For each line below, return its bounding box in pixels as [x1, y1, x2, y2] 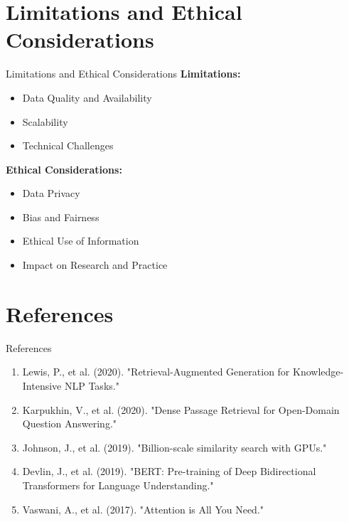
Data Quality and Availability [22, 90, 152, 105]
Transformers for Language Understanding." [22, 477, 214, 492]
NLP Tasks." [64, 378, 119, 393]
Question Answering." [22, 416, 117, 431]
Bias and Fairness [22, 209, 100, 224]
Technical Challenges [22, 138, 114, 153]
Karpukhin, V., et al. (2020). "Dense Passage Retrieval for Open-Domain [22, 402, 340, 417]
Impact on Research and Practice [22, 257, 168, 272]
